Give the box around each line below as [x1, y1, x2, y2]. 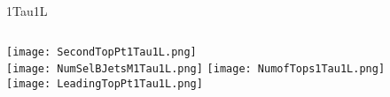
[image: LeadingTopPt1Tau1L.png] [6, 77, 203, 90]
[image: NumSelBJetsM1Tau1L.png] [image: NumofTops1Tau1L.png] [6, 63, 386, 76]
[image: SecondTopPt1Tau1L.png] [6, 45, 197, 58]
